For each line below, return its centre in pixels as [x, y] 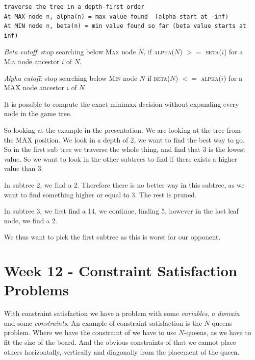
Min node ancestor [32, 61]
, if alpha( [159, 52]
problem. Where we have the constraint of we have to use [90, 332]
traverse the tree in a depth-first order [74, 7]
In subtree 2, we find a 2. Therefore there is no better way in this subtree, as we [124, 184]
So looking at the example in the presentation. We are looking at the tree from [122, 130]
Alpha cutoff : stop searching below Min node [71, 78]
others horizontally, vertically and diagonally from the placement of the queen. [122, 351]
